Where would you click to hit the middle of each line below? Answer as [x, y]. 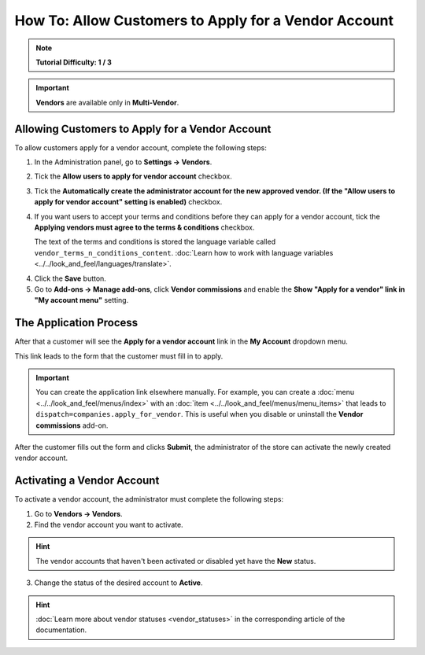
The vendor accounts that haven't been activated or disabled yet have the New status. [176, 561]
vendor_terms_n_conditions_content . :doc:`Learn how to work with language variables [184, 252]
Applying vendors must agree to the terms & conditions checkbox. [144, 227]
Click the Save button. [70, 278]
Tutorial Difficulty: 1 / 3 [74, 62]
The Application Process [76, 323]
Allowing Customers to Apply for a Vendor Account [143, 129]
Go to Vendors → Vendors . [78, 513]
